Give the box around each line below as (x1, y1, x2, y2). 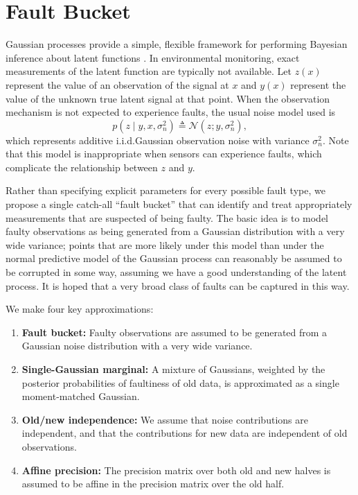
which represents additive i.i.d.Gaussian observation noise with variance (6, 132, 310, 147)
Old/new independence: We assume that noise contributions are (21, 412, 308, 426)
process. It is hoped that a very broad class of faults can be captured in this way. (6, 278, 350, 293)
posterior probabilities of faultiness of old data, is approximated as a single (21, 375, 339, 390)
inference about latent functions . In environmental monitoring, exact (6, 50, 300, 64)
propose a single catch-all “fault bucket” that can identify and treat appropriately (6, 197, 352, 211)
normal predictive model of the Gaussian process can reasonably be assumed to (6, 251, 342, 266)
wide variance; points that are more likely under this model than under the (6, 237, 324, 252)
